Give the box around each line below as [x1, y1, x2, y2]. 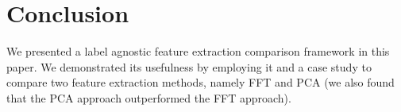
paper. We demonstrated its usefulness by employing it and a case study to [6, 58, 372, 75]
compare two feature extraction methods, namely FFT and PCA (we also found [6, 74, 395, 91]
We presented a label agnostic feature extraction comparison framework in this [6, 43, 390, 60]
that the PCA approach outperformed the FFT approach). [6, 89, 291, 106]
